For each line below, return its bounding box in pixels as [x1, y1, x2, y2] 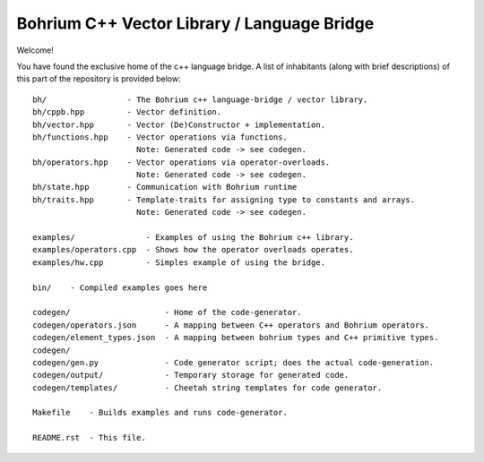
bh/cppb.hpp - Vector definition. [32, 107, 222, 117]
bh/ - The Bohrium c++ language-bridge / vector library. [32, 94, 368, 105]
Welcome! [16, 45, 54, 56]
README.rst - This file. [32, 432, 147, 443]
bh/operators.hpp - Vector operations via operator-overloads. [32, 157, 331, 167]
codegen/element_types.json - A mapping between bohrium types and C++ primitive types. [32, 332, 439, 343]
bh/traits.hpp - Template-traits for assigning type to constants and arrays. [32, 194, 416, 205]
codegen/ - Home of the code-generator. [32, 307, 302, 318]
